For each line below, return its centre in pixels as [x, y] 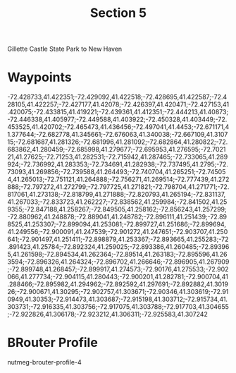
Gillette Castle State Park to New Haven [65, 49]
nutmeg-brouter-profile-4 [45, 362]
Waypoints [39, 77]
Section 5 [118, 13]
